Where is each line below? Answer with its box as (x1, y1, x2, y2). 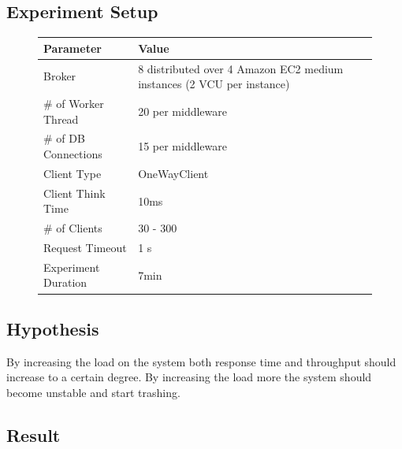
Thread (43, 110, 79, 127)
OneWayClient (138, 165, 209, 181)
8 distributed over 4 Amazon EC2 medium (138, 60, 344, 76)
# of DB (43, 130, 85, 147)
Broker (43, 68, 76, 84)
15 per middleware (138, 138, 227, 154)
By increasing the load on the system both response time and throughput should (6, 353, 396, 369)
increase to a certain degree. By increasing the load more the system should (6, 369, 372, 385)
